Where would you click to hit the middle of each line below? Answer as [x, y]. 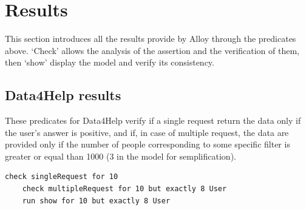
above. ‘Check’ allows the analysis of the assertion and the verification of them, [152, 50]
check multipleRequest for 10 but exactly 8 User [124, 189]
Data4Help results [63, 95]
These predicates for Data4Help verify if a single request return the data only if [153, 120]
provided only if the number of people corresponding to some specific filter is [148, 144]
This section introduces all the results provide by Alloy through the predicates [151, 39]
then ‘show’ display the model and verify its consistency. [110, 62]
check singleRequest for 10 [62, 177]
